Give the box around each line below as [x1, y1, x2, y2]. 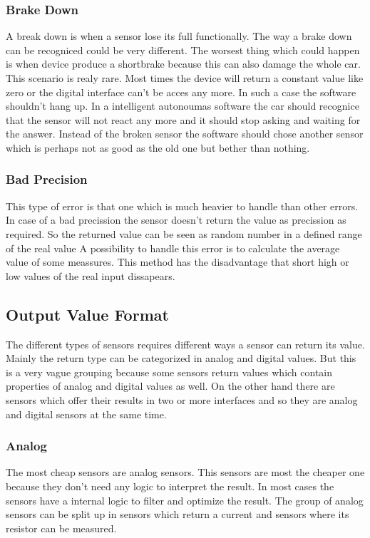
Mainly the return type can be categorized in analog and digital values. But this [6, 351, 356, 366]
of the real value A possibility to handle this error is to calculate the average [6, 240, 340, 255]
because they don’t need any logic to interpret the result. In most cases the [6, 478, 334, 493]
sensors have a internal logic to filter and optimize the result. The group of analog [6, 492, 364, 507]
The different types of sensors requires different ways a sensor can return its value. [6, 336, 365, 351]
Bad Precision [6, 170, 88, 188]
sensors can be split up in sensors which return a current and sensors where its [6, 507, 349, 522]
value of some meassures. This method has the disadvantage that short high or [6, 254, 349, 269]
